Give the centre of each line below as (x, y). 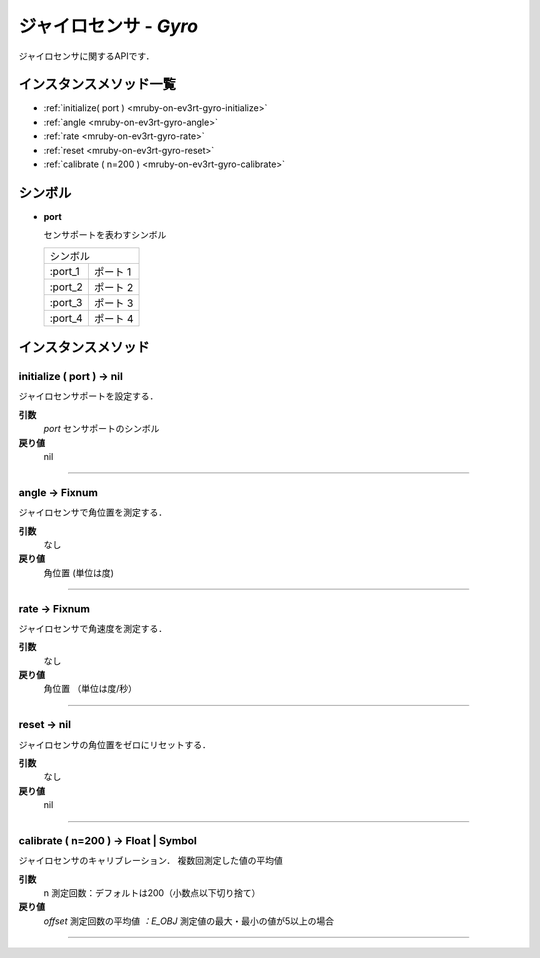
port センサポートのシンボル (101, 429)
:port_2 (66, 287)
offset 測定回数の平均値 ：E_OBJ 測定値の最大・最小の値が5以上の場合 (189, 921)
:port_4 (66, 318)
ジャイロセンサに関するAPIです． (86, 56)
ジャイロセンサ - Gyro (108, 26)
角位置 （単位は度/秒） (90, 689)
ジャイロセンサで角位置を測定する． (93, 512)
